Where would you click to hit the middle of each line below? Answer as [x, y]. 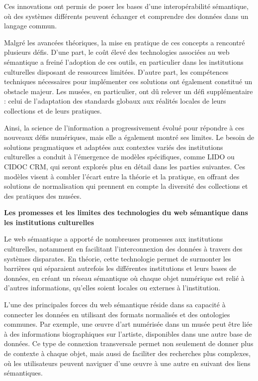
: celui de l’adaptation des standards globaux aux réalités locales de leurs [115, 101]
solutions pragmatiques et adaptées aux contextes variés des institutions [114, 147]
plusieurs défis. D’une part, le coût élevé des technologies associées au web [117, 52]
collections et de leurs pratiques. [53, 110]
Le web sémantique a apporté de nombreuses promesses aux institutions [114, 239]
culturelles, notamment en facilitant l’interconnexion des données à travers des [123, 249]
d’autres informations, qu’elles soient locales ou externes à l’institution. [112, 288]
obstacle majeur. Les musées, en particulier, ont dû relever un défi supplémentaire [129, 91]
